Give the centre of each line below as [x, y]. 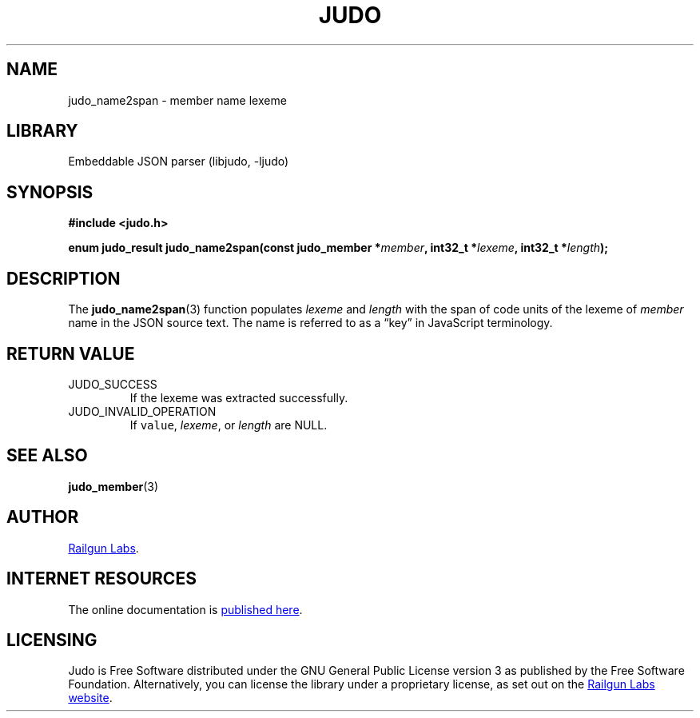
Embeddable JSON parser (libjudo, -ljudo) [179, 162]
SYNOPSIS [50, 192]
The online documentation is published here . [185, 609]
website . [90, 698]
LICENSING [52, 640]
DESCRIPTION [64, 278]
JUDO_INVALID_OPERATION [142, 411]
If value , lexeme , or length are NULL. [229, 425]
